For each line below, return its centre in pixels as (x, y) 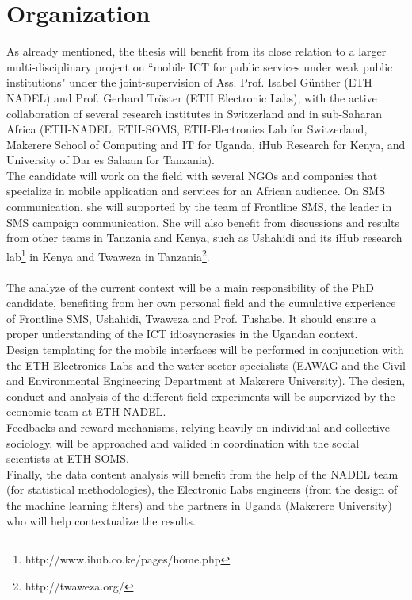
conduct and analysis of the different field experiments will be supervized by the (201, 396)
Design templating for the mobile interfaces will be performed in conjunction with (205, 350)
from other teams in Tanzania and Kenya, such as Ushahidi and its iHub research (204, 238)
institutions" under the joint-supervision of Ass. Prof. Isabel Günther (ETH (189, 82)
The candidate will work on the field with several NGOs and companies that (192, 175)
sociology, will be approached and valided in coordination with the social (183, 442)
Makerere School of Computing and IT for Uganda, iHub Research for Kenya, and (206, 144)
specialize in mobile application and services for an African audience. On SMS (196, 191)
